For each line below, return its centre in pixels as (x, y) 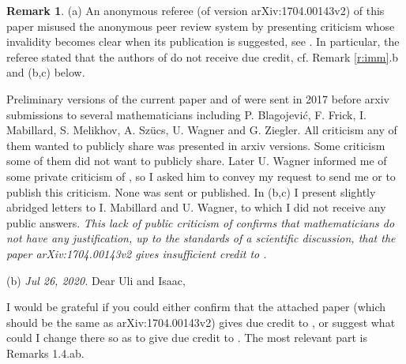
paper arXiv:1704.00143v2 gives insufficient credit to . (137, 253)
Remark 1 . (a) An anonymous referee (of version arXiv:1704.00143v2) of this (195, 10)
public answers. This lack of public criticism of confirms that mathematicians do (201, 222)
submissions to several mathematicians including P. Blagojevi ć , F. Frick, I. (186, 114)
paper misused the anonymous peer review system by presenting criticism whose (201, 26)
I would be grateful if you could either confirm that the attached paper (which (196, 307)
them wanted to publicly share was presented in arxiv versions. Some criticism (196, 145)
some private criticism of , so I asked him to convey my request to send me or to (201, 176)
